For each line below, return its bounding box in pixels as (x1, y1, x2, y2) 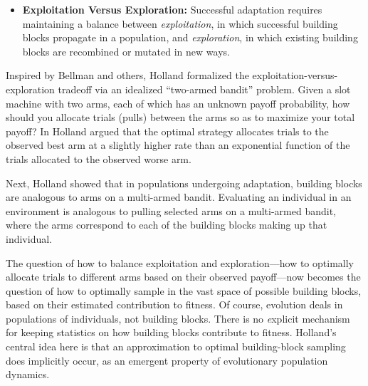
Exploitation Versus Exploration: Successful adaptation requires (22, 2, 322, 16)
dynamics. (6, 367, 50, 382)
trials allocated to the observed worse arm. (6, 151, 191, 166)
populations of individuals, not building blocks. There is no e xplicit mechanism (6, 311, 350, 325)
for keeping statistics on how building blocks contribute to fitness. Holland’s (6, 325, 337, 340)
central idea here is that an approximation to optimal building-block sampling (6, 339, 346, 354)
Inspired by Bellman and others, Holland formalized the (6, 68, 249, 83)
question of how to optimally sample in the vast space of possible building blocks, (6, 283, 362, 298)
